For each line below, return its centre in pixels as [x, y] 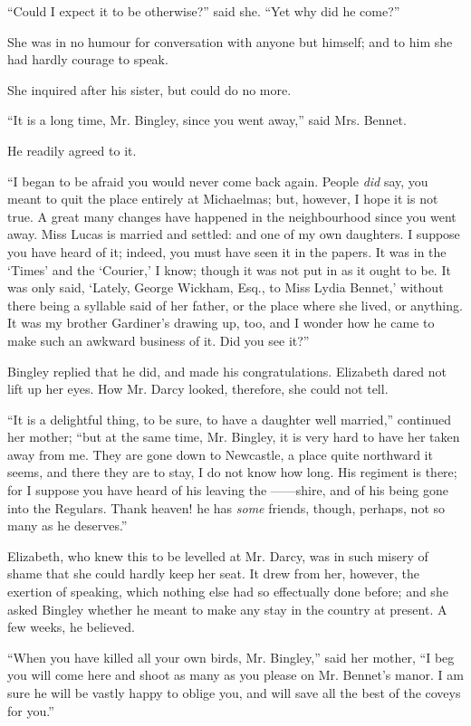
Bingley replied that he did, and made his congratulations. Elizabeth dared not [227, 371]
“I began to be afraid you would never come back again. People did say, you [218, 181]
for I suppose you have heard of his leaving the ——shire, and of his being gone [228, 490]
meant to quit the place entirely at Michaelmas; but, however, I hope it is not [223, 199]
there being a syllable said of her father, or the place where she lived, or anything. [235, 305]
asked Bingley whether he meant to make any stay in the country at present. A [227, 609]
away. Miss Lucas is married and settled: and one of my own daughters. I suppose [234, 234]
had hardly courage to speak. [88, 59]
